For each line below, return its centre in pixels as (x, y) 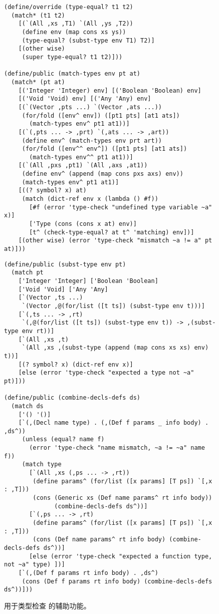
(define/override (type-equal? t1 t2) (69, 7)
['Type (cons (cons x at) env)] (83, 224)
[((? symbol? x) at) (52, 191)
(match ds (27, 406)
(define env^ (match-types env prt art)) (92, 140)
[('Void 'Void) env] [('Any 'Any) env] (85, 99)
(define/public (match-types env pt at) (72, 74)
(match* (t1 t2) (38, 15)
